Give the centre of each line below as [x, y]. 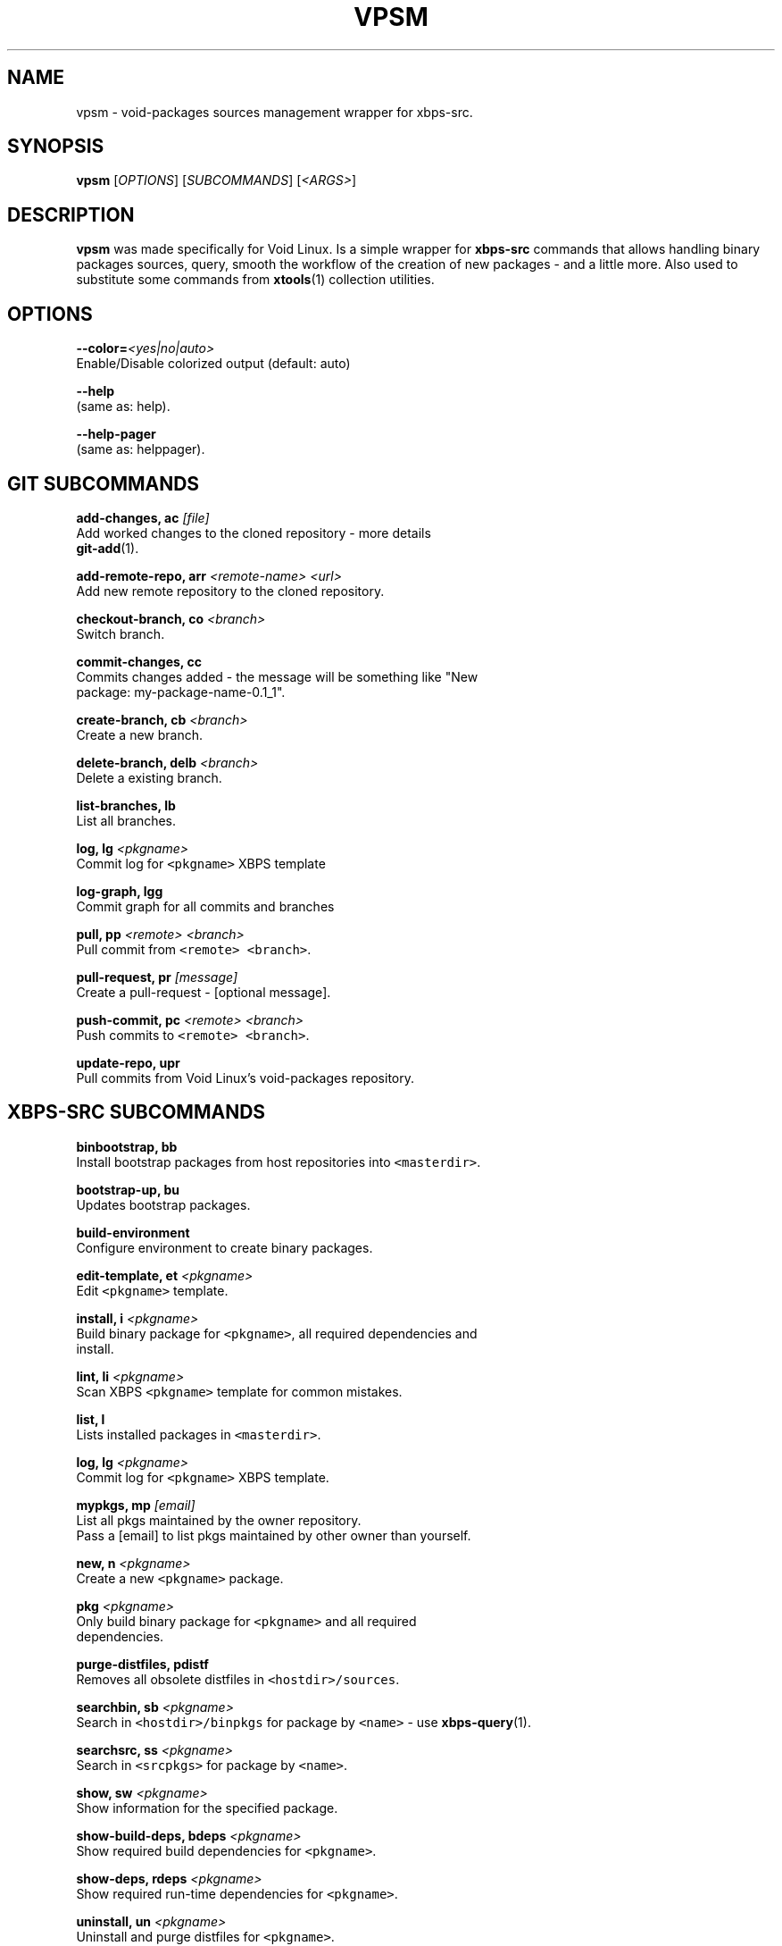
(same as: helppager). [141, 449]
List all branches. [126, 820]
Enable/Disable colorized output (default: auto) [213, 364]
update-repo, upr [128, 1062]
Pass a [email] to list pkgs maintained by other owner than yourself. [274, 1535]
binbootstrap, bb [127, 1146]
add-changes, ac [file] [143, 517]
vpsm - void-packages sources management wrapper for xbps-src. [275, 112]
